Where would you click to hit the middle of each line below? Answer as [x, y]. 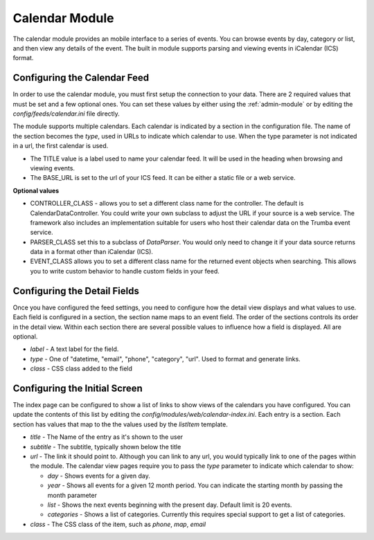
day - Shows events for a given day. [99, 476]
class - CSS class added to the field [81, 369]
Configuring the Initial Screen [78, 388]
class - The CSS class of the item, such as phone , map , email [118, 524]
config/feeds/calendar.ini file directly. [66, 114]
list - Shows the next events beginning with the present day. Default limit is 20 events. [170, 505]
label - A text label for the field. [74, 349]
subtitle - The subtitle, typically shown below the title [106, 447]
